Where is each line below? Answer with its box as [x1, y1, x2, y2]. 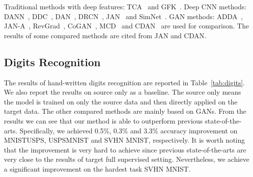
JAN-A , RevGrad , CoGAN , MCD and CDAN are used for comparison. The [4, 21, 249, 31]
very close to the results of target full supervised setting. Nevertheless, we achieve [4, 154, 250, 164]
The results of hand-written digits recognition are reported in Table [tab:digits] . [4, 77, 245, 87]
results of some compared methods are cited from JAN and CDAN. [4, 30, 206, 40]
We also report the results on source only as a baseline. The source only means [4, 87, 241, 97]
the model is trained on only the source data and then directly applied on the [4, 96, 238, 106]
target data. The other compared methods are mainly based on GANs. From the [4, 106, 247, 116]
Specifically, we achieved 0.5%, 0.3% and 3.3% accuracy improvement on [20, 125, 238, 135]
